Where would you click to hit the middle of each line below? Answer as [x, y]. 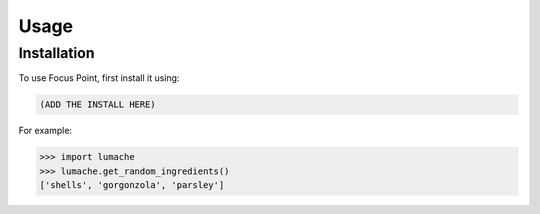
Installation [56, 53]
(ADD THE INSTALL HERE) [98, 104]
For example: [45, 131]
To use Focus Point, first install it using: [99, 78]
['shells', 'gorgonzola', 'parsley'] [132, 185]
